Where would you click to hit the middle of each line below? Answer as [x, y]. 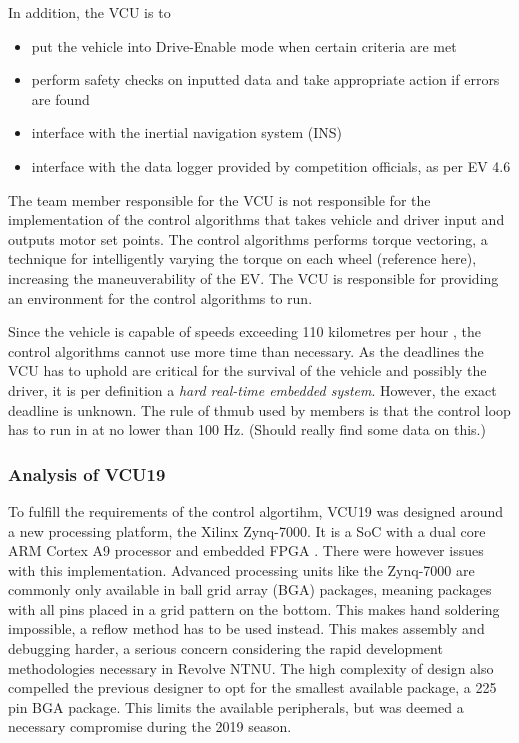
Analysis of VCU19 [87, 473]
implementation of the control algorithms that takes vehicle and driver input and [256, 219]
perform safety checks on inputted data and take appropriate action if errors [265, 79]
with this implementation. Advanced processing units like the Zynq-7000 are [241, 569]
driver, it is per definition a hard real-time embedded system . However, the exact [252, 389]
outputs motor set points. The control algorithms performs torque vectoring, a [248, 238]
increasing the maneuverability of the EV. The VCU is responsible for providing [253, 277]
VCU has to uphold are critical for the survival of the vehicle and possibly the [247, 370]
